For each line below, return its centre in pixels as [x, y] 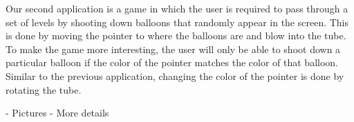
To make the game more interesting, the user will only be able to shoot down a [173, 49]
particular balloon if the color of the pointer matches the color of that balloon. [172, 62]
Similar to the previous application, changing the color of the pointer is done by [175, 75]
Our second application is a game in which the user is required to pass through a [177, 8]
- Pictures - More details [57, 113]
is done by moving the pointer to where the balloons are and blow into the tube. [176, 35]
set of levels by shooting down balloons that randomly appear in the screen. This [177, 22]
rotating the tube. [44, 89]
